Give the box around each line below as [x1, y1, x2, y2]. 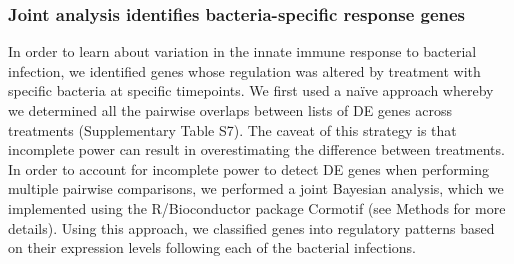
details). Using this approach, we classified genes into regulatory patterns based [8, 217, 495, 238]
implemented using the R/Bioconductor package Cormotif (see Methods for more [8, 197, 506, 218]
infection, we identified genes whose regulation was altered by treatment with [8, 60, 481, 81]
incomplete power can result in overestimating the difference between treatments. [8, 139, 505, 160]
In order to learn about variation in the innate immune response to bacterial [8, 41, 477, 62]
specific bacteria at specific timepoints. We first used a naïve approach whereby [8, 80, 494, 101]
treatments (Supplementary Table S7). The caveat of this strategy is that [8, 119, 457, 140]
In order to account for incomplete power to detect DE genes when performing [8, 158, 489, 179]
